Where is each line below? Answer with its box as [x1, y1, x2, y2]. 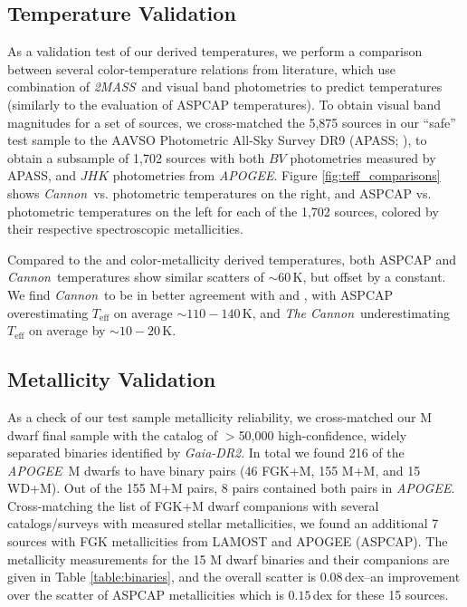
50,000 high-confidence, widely [238, 425, 407, 444]
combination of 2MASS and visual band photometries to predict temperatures [7, 77, 443, 96]
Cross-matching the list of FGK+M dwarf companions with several [7, 496, 379, 515]
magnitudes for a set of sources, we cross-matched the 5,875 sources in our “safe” [7, 112, 456, 131]
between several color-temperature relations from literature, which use [7, 59, 396, 78]
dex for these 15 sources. [312, 584, 449, 603]
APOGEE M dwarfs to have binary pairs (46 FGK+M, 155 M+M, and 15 [7, 460, 421, 479]
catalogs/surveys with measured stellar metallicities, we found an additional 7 [7, 514, 439, 533]
